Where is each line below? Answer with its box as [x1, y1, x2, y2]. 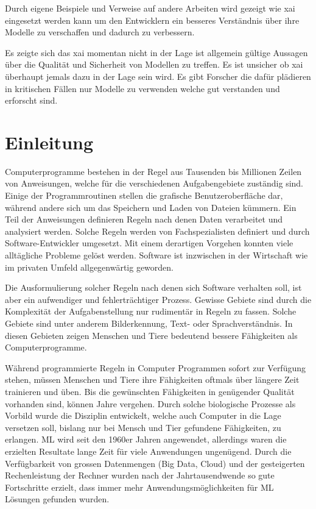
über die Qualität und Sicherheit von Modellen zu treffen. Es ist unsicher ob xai [5, 58, 303, 71]
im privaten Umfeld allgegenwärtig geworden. [5, 260, 174, 273]
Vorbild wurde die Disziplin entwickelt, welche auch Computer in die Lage [5, 409, 281, 422]
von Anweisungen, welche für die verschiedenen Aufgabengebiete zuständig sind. [5, 177, 303, 190]
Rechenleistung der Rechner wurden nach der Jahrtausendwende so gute [5, 469, 275, 482]
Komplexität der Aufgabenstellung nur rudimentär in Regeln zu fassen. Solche [5, 305, 297, 318]
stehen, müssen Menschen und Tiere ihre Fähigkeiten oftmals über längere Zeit [5, 373, 300, 386]
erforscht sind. [5, 94, 58, 107]
